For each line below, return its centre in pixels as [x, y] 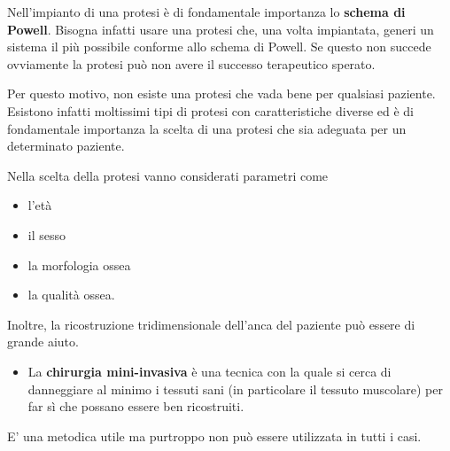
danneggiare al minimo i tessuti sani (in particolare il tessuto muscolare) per [235, 389]
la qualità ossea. [71, 295]
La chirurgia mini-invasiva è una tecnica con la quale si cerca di [209, 371]
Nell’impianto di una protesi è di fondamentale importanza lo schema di [206, 12]
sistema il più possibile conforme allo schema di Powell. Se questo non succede [219, 47]
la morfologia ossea [79, 264]
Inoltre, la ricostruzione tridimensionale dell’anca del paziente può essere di [211, 324]
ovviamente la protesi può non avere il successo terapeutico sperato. [191, 63]
